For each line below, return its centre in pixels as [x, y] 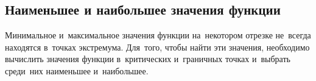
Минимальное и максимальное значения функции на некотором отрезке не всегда [158, 35]
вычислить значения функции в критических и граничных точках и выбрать [148, 59]
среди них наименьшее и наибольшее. [77, 70]
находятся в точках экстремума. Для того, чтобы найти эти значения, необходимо [157, 47]
